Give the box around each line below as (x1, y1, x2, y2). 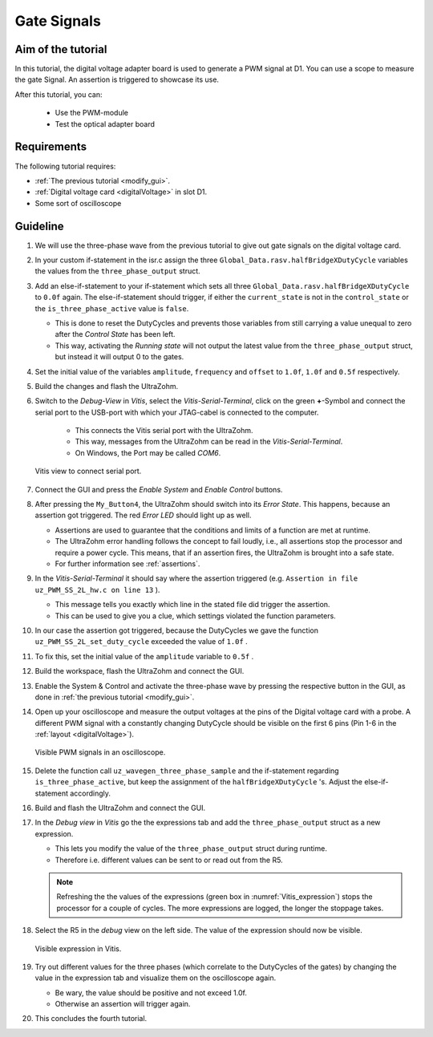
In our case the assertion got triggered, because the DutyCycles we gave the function (34, 626, 318, 635)
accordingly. (69, 788, 111, 798)
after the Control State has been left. (55, 330, 176, 339)
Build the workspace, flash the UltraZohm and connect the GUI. (34, 666, 245, 676)
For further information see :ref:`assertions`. (55, 558, 200, 569)
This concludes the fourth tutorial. (34, 1014, 148, 1023)
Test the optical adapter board (55, 119, 156, 128)
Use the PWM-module (55, 108, 128, 118)
